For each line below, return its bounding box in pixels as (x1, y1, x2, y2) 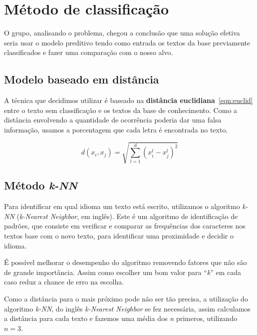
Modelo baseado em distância (4, 71, 159, 87)
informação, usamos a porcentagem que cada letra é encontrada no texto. (4, 124, 228, 134)
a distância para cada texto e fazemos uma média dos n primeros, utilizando (4, 313, 238, 323)
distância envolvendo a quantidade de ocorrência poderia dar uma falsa (4, 114, 222, 125)
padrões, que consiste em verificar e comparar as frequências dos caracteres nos (4, 220, 246, 231)
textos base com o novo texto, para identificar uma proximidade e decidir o (4, 230, 234, 241)
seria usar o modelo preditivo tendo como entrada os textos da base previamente (4, 37, 251, 47)
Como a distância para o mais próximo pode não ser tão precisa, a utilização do (4, 293, 248, 303)
